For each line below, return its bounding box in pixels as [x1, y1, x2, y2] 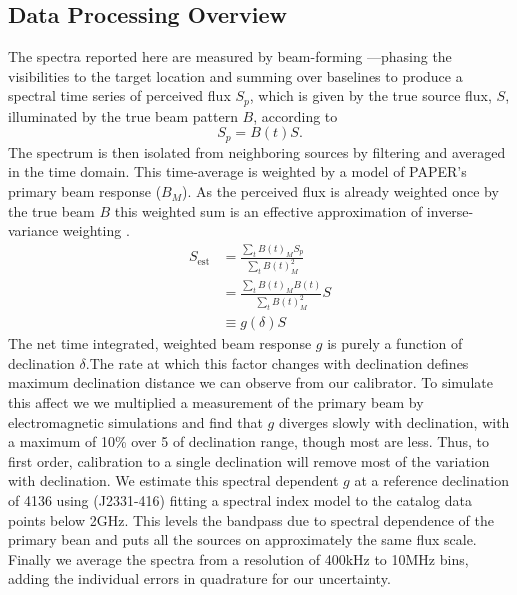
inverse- [426, 200, 474, 221]
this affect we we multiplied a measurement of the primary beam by [8, 392, 424, 413]
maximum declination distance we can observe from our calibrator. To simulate [8, 372, 493, 393]
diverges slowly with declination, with [278, 411, 510, 432]
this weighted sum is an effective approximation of [114, 200, 423, 221]
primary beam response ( [8, 181, 162, 202]
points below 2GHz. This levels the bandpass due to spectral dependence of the [8, 509, 494, 530]
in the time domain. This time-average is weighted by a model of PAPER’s [8, 161, 467, 182]
